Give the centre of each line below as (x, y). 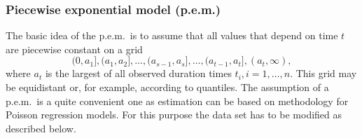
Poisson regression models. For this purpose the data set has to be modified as (174, 115)
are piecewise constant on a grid (74, 49)
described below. (41, 128)
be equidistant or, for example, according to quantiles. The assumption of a (167, 87)
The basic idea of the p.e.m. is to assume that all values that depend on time (172, 35)
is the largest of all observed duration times (138, 73)
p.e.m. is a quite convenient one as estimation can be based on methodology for (177, 101)
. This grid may (323, 73)
